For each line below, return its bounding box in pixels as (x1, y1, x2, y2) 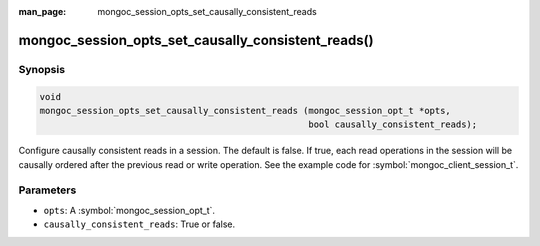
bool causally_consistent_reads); (308, 119, 478, 130)
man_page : (18, 6, 67, 17)
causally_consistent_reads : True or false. (43, 218, 235, 230)
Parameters (18, 183, 77, 197)
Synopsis (18, 62, 65, 76)
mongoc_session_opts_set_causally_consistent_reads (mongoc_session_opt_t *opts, (39, 105, 452, 116)
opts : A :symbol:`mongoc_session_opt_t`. (43, 204, 215, 216)
